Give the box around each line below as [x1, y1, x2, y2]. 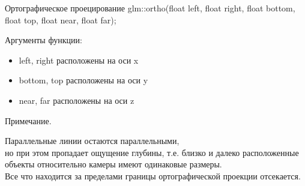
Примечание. [5, 114, 52, 127]
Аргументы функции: [5, 34, 82, 46]
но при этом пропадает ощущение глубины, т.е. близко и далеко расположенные [5, 146, 299, 158]
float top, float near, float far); [5, 13, 116, 26]
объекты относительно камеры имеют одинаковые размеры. [5, 158, 222, 170]
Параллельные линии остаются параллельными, [5, 134, 180, 147]
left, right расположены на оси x [19, 53, 139, 66]
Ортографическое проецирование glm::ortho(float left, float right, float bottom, [5, 2, 295, 14]
